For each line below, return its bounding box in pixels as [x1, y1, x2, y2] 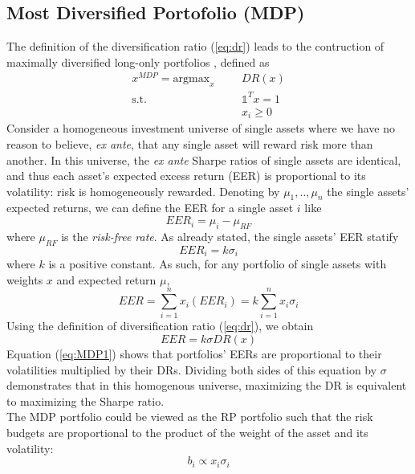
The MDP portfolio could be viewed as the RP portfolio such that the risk [6, 408, 373, 425]
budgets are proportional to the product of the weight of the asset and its [6, 424, 368, 440]
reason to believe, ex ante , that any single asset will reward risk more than [6, 135, 373, 152]
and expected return [56, 271, 157, 288]
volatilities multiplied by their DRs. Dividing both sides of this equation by [6, 361, 377, 378]
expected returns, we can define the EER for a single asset [6, 199, 294, 216]
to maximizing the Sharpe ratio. [6, 392, 165, 409]
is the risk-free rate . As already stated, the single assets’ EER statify [61, 227, 399, 244]
